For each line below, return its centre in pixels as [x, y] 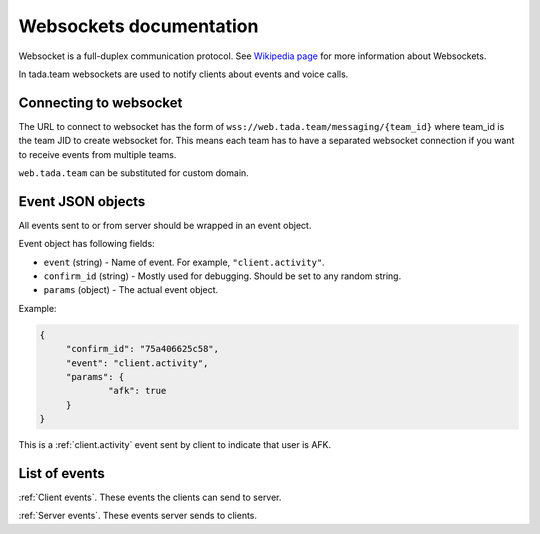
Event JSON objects [82, 201]
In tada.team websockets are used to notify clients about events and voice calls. [183, 74]
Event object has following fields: [86, 244]
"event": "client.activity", [137, 363]
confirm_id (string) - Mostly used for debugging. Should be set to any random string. [222, 276]
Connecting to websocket [100, 102]
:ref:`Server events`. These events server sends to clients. [138, 516]
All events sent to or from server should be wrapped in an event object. [165, 225]
